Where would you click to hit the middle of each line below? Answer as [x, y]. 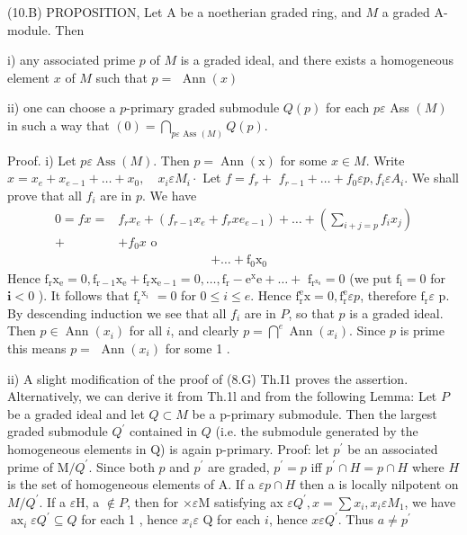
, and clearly [205, 330]
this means [37, 348]
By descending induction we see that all [117, 312]
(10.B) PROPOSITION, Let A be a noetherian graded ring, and [184, 12]
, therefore [388, 295]
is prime [422, 330]
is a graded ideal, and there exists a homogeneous [317, 60]
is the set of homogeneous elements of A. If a [131, 484]
